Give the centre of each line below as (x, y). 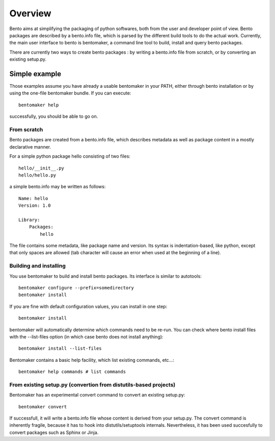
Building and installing (38, 266)
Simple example (35, 74)
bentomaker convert (43, 407)
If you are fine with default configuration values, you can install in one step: (88, 306)
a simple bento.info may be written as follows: (58, 187)
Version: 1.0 (35, 206)
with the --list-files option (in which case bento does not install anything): (86, 336)
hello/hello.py (37, 175)
